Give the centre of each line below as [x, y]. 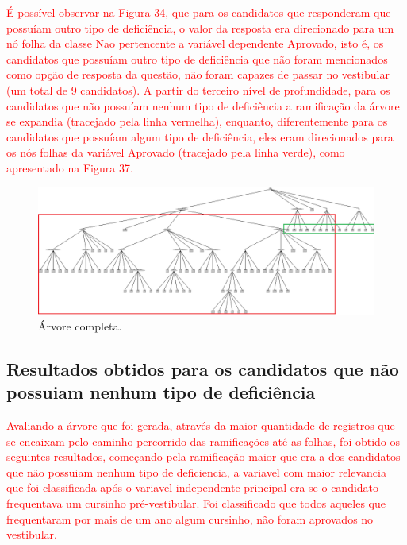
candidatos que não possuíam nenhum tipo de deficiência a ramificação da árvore [203, 105]
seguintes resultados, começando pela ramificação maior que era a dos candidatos [203, 456]
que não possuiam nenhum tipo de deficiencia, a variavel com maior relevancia [196, 472]
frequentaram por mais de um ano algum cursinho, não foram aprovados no [190, 518]
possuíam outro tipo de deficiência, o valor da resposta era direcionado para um [200, 27]
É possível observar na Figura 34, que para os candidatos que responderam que [199, 12]
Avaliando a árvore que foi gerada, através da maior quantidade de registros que [201, 425]
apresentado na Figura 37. [70, 167]
